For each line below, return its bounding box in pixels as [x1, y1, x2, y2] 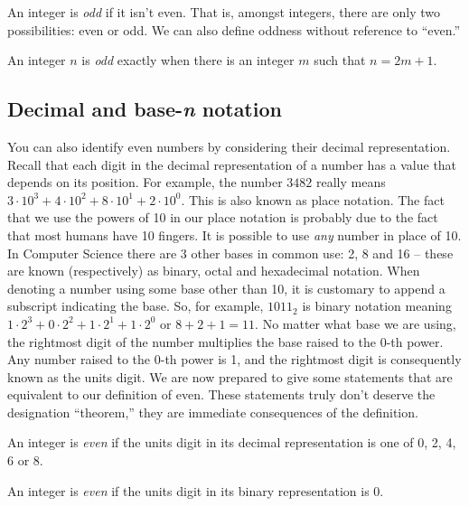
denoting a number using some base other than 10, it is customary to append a [7, 278, 446, 297]
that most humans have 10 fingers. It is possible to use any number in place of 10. [7, 225, 462, 244]
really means [315, 173, 386, 192]
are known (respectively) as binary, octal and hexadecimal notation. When [7, 261, 420, 280]
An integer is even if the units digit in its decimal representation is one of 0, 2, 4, [7, 433, 456, 452]
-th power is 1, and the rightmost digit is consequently [160, 350, 462, 369]
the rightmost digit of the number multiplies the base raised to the [7, 332, 376, 351]
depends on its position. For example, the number [7, 173, 283, 192]
